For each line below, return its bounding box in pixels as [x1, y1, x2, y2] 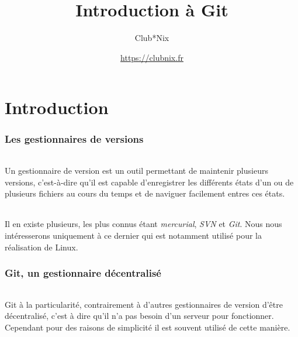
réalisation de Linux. [5, 240, 78, 253]
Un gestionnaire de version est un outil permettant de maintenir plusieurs [5, 164, 268, 176]
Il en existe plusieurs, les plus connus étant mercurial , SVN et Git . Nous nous [5, 218, 282, 230]
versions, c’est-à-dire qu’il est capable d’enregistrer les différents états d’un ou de [5, 176, 294, 188]
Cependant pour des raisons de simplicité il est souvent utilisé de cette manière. [5, 321, 290, 333]
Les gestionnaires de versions [5, 132, 144, 146]
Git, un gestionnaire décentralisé [5, 266, 161, 280]
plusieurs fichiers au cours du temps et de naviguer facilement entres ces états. [5, 187, 285, 200]
